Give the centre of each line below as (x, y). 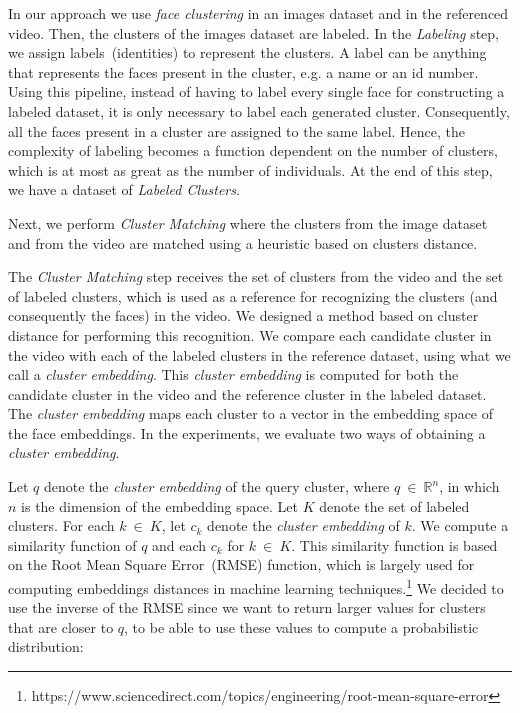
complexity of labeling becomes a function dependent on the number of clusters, (253, 150)
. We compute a (460, 525)
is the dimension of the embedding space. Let (159, 505)
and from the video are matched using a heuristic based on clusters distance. (243, 242)
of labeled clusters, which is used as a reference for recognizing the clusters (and (253, 295)
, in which (469, 486)
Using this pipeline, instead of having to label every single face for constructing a (256, 91)
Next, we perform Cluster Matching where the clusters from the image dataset (248, 222)
